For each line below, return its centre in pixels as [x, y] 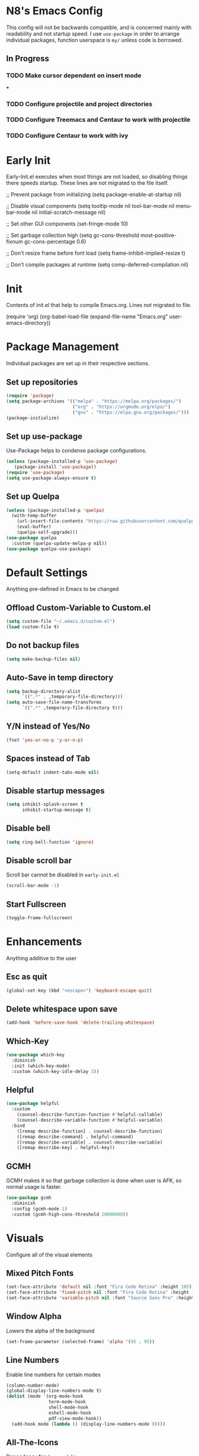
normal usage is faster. [34, 1187]
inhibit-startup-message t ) [57, 810]
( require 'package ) [30, 396]
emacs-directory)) [28, 323]
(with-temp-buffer [34, 516]
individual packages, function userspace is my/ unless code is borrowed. [94, 40]
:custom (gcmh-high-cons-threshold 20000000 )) [70, 1214]
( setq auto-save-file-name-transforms [54, 702]
